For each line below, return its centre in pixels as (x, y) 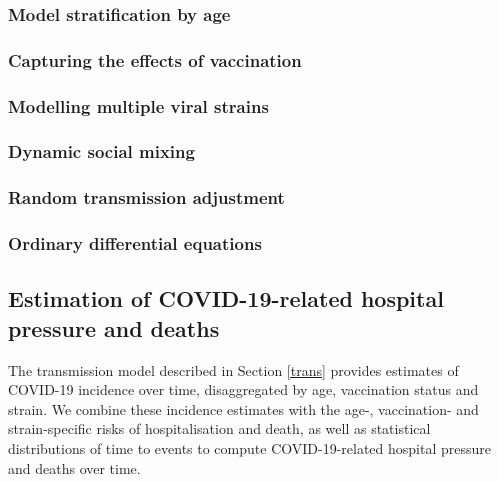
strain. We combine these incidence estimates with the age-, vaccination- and (243, 408)
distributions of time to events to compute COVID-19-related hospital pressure (250, 448)
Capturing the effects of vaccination (155, 59)
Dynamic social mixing (101, 151)
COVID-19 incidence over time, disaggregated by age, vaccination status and (243, 389)
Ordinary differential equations (135, 243)
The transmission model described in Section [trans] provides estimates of (233, 369)
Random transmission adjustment (146, 197)
